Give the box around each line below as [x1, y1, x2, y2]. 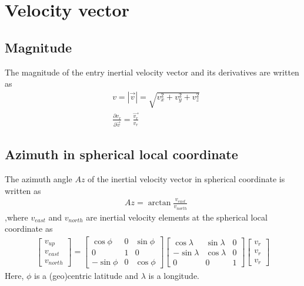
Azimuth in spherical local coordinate [5, 145, 238, 163]
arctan [148, 199, 171, 208]
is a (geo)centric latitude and [34, 269, 139, 281]
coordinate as [5, 222, 53, 235]
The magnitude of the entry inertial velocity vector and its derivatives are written [5, 65, 299, 78]
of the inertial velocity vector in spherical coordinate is [88, 172, 285, 185]
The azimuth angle [5, 172, 72, 185]
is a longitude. [148, 269, 199, 281]
